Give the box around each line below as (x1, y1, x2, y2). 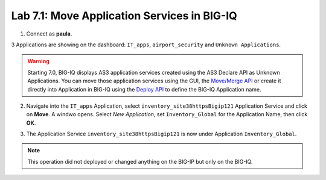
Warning (27, 58, 50, 65)
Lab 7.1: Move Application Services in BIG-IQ (11, 9, 238, 22)
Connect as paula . (26, 30, 72, 37)
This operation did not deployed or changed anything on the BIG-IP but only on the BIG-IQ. (27, 158, 253, 165)
